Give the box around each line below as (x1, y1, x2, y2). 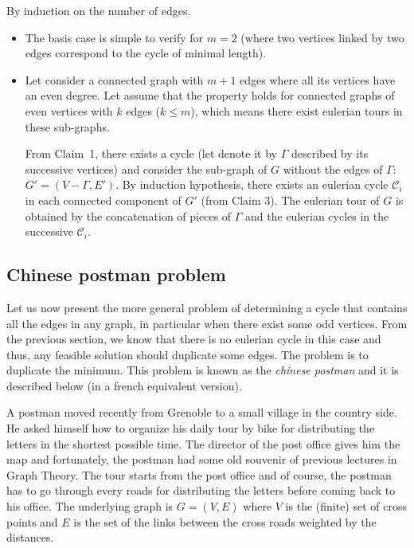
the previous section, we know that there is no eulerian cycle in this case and (6, 331, 381, 347)
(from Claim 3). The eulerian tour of (201, 191, 380, 208)
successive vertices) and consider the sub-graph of (25, 160, 268, 177)
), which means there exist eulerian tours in (190, 102, 403, 119)
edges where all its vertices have (240, 71, 396, 88)
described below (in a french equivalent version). (6, 377, 242, 393)
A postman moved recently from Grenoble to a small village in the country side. (6, 404, 397, 421)
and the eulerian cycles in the (245, 207, 389, 224)
